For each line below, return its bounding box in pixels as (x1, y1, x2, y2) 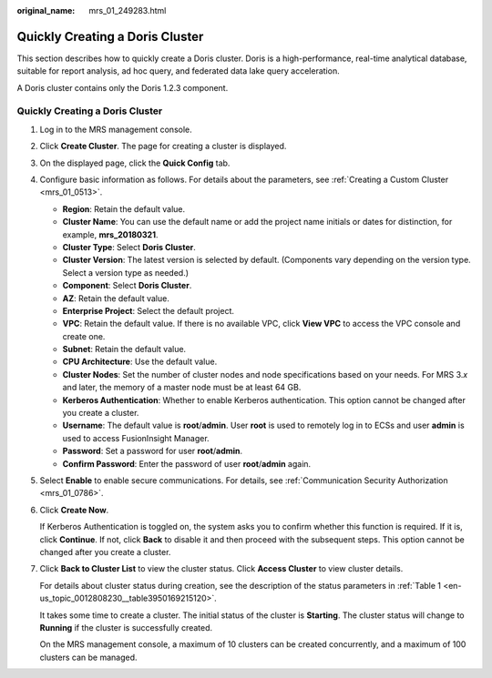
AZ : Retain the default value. (62, 292, 170, 304)
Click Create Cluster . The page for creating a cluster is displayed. (39, 141, 287, 152)
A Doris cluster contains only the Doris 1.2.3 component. (16, 82, 229, 93)
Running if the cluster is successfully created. (39, 622, 213, 632)
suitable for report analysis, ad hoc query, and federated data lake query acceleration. (16, 66, 341, 76)
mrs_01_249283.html (88, 5, 167, 15)
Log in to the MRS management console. (39, 124, 192, 135)
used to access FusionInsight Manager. (62, 432, 210, 443)
